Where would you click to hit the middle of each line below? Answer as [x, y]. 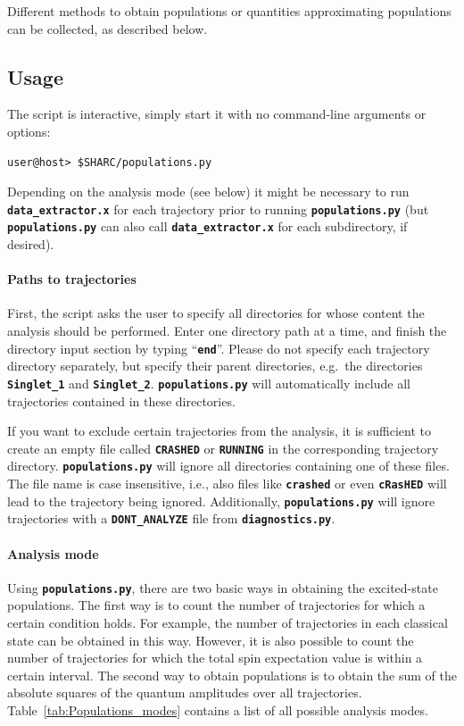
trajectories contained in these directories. [121, 401]
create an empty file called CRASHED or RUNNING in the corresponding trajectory [223, 448]
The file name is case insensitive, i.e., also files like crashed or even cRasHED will [227, 484]
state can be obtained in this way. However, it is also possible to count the [211, 640]
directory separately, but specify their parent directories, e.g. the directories [215, 366]
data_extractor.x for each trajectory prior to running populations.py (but [218, 209]
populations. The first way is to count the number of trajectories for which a [216, 605]
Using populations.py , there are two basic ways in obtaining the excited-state [223, 587]
